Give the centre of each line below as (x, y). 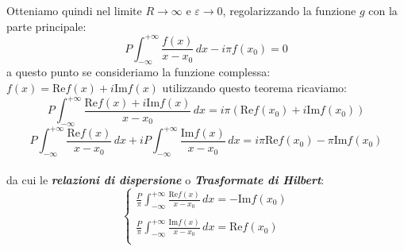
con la (383, 10)
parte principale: (46, 26)
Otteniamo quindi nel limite (74, 10)
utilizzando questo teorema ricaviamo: (254, 88)
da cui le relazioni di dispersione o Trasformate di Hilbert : (165, 179)
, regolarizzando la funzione (289, 10)
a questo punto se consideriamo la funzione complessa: (139, 72)
